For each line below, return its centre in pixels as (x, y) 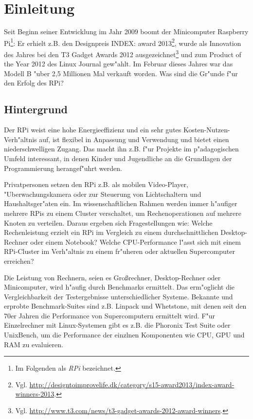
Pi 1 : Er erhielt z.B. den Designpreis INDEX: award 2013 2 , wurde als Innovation (123, 42)
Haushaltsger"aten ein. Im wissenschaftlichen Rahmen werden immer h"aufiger (121, 203)
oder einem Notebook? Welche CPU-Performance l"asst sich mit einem (136, 241)
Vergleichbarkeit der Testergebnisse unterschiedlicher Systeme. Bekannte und (118, 296)
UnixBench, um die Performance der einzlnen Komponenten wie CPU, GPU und (124, 335)
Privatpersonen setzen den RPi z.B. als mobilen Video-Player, (96, 184)
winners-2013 (35, 394)
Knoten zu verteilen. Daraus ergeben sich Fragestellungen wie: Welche (108, 222)
